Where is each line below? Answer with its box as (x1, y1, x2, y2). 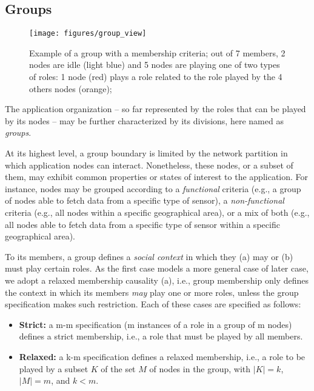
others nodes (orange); (29, 82, 112, 95)
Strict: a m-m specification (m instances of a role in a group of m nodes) (19, 318, 292, 330)
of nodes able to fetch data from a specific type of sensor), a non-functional (5, 194, 284, 207)
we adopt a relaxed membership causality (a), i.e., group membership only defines (5, 273, 309, 286)
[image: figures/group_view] (29, 29, 147, 38)
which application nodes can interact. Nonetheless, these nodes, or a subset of (5, 158, 293, 171)
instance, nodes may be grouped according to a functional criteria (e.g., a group (5, 182, 301, 195)
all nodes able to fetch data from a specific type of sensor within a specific (5, 218, 280, 230)
